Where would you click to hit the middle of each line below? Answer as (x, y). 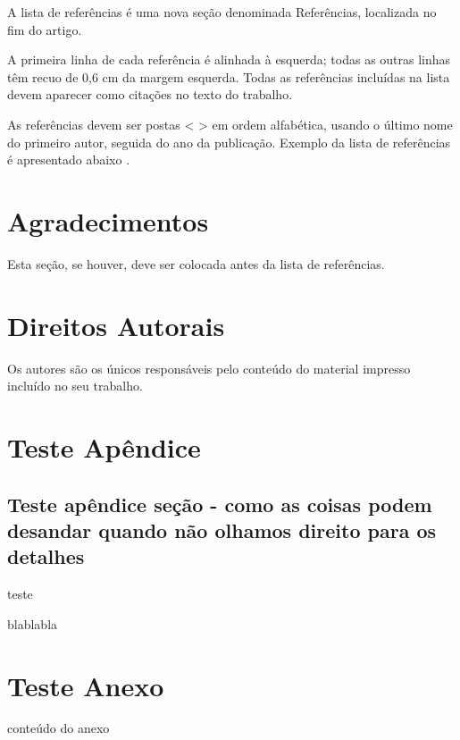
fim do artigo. (45, 29)
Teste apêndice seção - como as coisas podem (220, 504)
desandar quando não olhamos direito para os (222, 530)
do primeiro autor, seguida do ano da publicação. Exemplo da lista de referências (229, 142)
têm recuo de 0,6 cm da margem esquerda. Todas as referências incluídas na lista (229, 76)
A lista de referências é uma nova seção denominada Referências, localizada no (222, 12)
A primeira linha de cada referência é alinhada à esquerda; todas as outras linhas (229, 59)
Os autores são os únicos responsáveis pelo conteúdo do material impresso (209, 368)
